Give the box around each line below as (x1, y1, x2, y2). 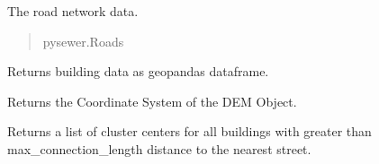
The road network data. (7, 2, 139, 20)
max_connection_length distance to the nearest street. (7, 139, 311, 158)
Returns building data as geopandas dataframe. (7, 62, 269, 81)
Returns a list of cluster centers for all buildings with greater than (7, 122, 372, 141)
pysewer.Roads (42, 31, 124, 50)
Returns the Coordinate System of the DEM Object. (7, 91, 297, 110)
